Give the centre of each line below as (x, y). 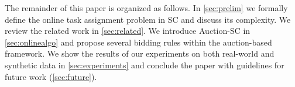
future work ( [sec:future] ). (51, 76)
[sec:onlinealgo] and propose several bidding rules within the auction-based (138, 42)
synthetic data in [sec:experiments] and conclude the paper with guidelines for (145, 65)
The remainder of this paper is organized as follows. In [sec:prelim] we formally (146, 8)
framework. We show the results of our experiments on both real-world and (140, 53)
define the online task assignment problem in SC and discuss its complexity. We (148, 19)
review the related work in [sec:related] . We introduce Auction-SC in (128, 31)
